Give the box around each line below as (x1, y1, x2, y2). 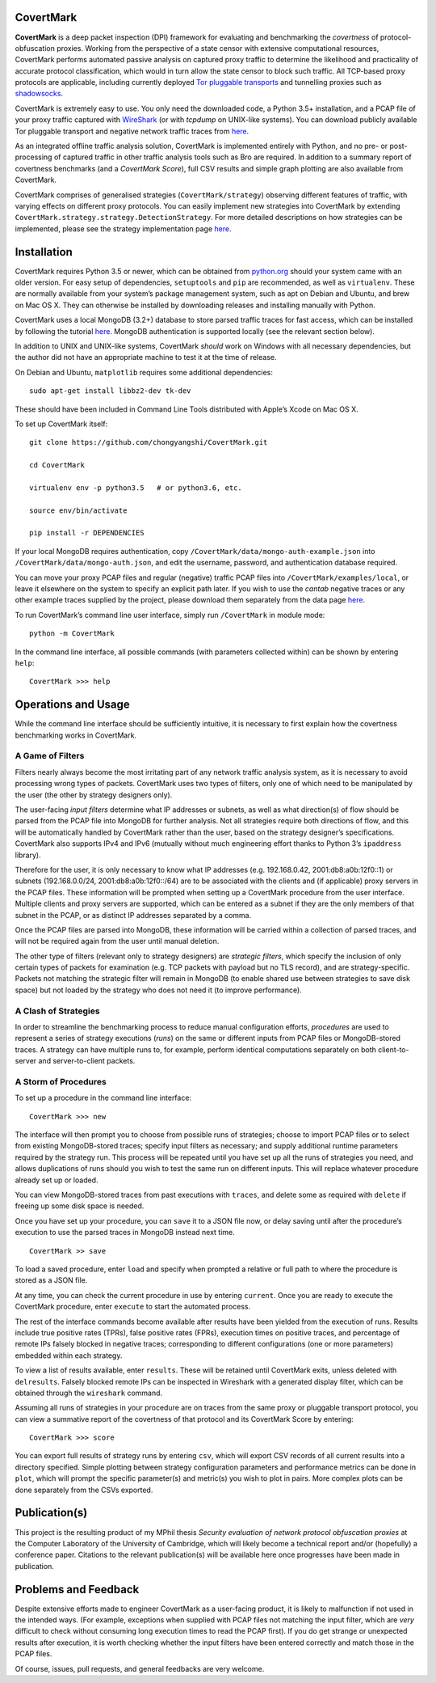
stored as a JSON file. (15, 1275, 88, 1285)
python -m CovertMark (29, 629, 115, 638)
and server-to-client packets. (38, 1056, 136, 1066)
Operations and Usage (15, 698, 131, 712)
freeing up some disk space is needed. (15, 1201, 145, 1211)
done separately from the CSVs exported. (15, 1485, 153, 1495)
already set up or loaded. (15, 1175, 99, 1185)
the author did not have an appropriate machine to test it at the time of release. (15, 353, 278, 362)
